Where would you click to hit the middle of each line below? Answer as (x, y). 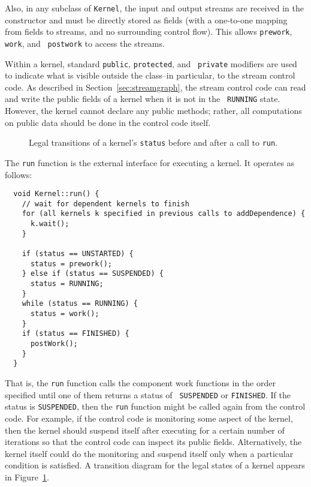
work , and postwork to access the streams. (85, 43)
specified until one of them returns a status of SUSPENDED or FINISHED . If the (148, 394)
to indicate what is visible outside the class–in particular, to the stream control (150, 75)
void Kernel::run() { (56, 194)
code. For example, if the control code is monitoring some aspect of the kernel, (149, 418)
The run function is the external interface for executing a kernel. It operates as (150, 162)
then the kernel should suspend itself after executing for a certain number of (145, 430)
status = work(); (65, 314)
